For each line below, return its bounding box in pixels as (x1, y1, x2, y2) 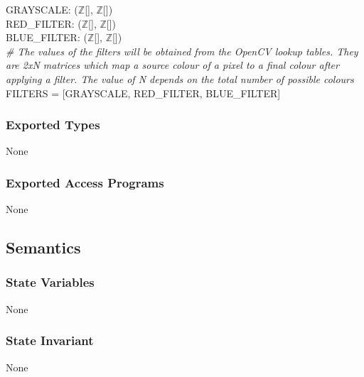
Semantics (6, 236, 81, 258)
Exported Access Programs (6, 173, 164, 191)
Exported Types (6, 116, 100, 133)
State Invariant (6, 332, 94, 349)
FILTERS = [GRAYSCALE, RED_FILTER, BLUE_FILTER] (6, 85, 281, 100)
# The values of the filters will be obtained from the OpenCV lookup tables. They (6, 43, 358, 58)
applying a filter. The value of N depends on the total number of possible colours (6, 71, 354, 86)
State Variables (6, 273, 95, 291)
